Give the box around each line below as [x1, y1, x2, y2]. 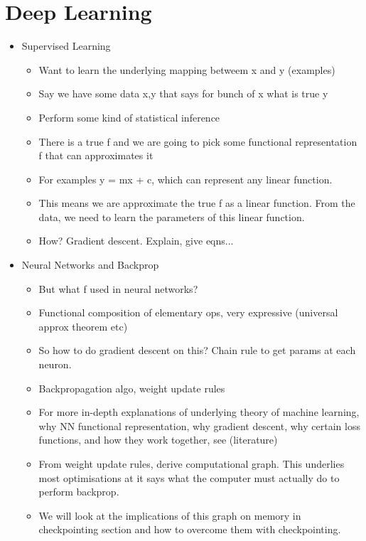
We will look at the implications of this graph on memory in [38, 508, 301, 523]
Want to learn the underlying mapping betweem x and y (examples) [38, 62, 335, 77]
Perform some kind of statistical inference [38, 109, 220, 124]
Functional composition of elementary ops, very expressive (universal [38, 305, 338, 320]
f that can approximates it [38, 148, 154, 163]
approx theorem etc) [38, 318, 128, 333]
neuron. [38, 357, 72, 372]
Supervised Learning [21, 38, 111, 53]
